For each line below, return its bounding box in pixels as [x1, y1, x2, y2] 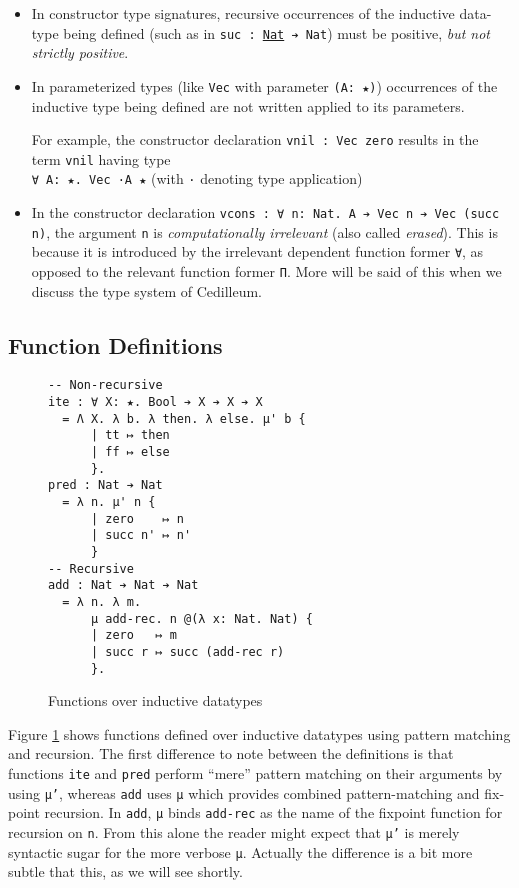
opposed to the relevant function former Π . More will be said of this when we [31, 261, 502, 282]
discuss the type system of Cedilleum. [31, 280, 262, 301]
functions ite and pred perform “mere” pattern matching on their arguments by [8, 763, 503, 784]
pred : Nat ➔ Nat [48, 478, 163, 493]
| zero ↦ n [90, 511, 185, 526]
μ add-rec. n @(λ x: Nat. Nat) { [90, 611, 313, 626]
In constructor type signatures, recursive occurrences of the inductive [31, 3, 455, 23]
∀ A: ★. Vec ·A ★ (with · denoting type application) [31, 168, 363, 189]
